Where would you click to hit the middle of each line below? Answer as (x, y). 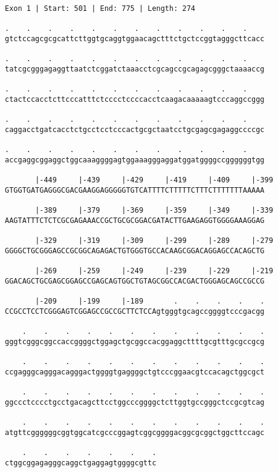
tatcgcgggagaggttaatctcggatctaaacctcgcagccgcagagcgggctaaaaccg (135, 69)
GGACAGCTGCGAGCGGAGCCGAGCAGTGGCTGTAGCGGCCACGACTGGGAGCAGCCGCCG (135, 281)
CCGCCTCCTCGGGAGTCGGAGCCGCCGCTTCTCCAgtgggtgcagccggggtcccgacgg (135, 311)
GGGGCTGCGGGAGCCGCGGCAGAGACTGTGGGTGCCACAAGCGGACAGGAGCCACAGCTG (135, 251)
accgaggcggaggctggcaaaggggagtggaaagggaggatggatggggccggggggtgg (135, 160)
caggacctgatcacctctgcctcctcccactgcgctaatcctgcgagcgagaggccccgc (135, 129)
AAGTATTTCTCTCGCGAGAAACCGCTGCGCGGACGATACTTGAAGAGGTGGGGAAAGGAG (135, 220)
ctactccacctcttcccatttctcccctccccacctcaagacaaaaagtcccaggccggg (135, 99)
